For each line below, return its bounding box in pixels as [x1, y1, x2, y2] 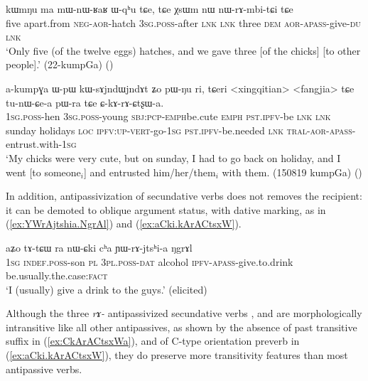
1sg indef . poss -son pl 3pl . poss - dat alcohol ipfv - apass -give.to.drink [6, 254, 293, 269]
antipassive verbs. [6, 361, 82, 376]
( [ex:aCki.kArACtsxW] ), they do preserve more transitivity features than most [6, 348, 348, 363]
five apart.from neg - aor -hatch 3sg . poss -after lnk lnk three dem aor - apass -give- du [6, 15, 361, 30]
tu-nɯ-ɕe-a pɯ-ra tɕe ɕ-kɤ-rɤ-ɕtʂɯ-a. [6, 95, 164, 109]
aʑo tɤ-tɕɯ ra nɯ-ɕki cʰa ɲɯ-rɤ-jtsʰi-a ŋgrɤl [6, 240, 193, 254]
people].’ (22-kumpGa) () [6, 57, 114, 72]
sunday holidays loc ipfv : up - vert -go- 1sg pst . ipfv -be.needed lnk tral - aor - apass [6, 122, 352, 137]
